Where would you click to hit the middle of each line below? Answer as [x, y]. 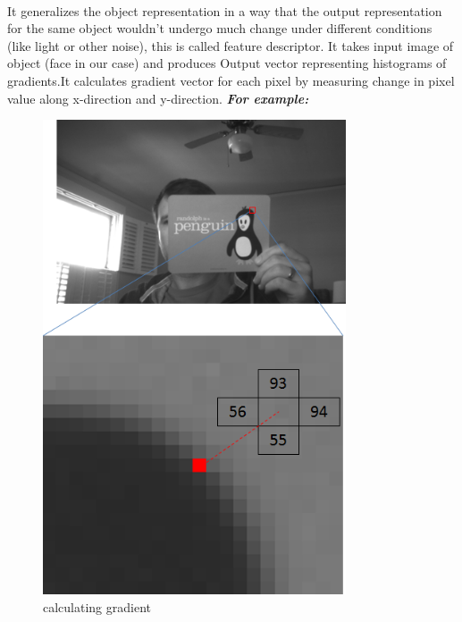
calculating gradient [97, 606]
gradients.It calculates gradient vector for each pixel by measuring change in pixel [231, 80]
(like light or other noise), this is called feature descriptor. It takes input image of [231, 45]
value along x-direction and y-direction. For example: [158, 98]
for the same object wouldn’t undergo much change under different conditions [220, 28]
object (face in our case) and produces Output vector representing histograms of [227, 63]
